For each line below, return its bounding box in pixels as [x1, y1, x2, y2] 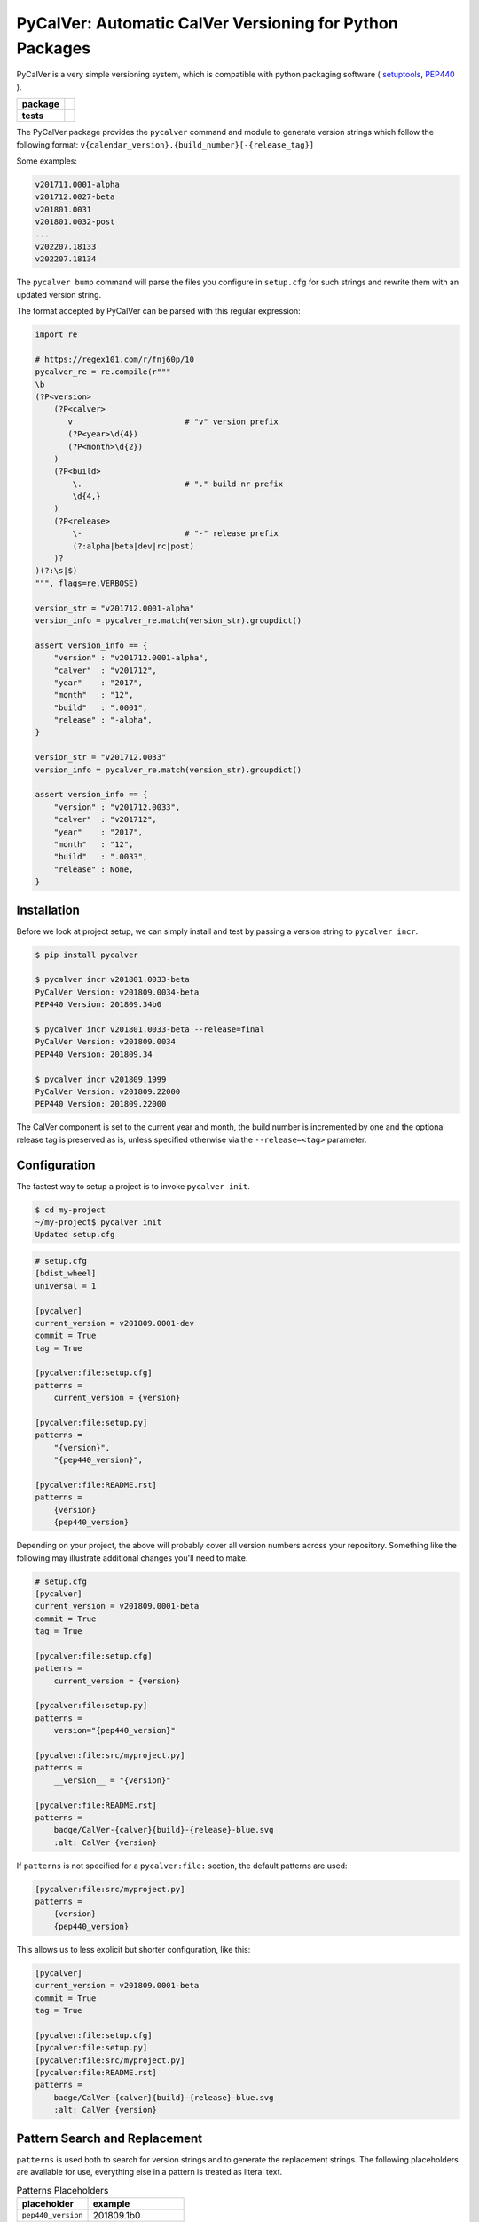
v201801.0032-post [35, 217, 115, 227]
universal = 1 [35, 1281, 97, 1291]
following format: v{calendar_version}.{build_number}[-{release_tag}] [16, 139, 315, 150]
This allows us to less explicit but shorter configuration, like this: [16, 1944, 251, 1954]
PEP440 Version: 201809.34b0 [35, 1000, 162, 1010]
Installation [16, 902, 80, 917]
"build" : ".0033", [53, 851, 148, 862]
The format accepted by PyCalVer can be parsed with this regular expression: [16, 306, 301, 316]
